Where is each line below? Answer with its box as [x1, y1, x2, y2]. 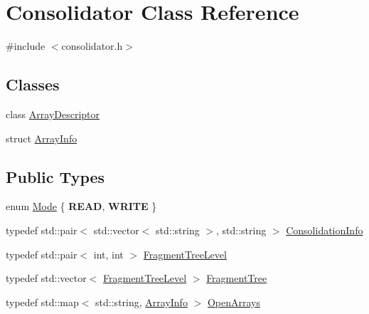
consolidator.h [61, 38, 123, 53]
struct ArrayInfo [6, 130, 77, 145]
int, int [93, 246, 124, 261]
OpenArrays [207, 294, 260, 309]
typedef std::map [6, 294, 79, 309]
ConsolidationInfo [286, 222, 363, 237]
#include [6, 38, 46, 53]
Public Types [6, 165, 105, 187]
